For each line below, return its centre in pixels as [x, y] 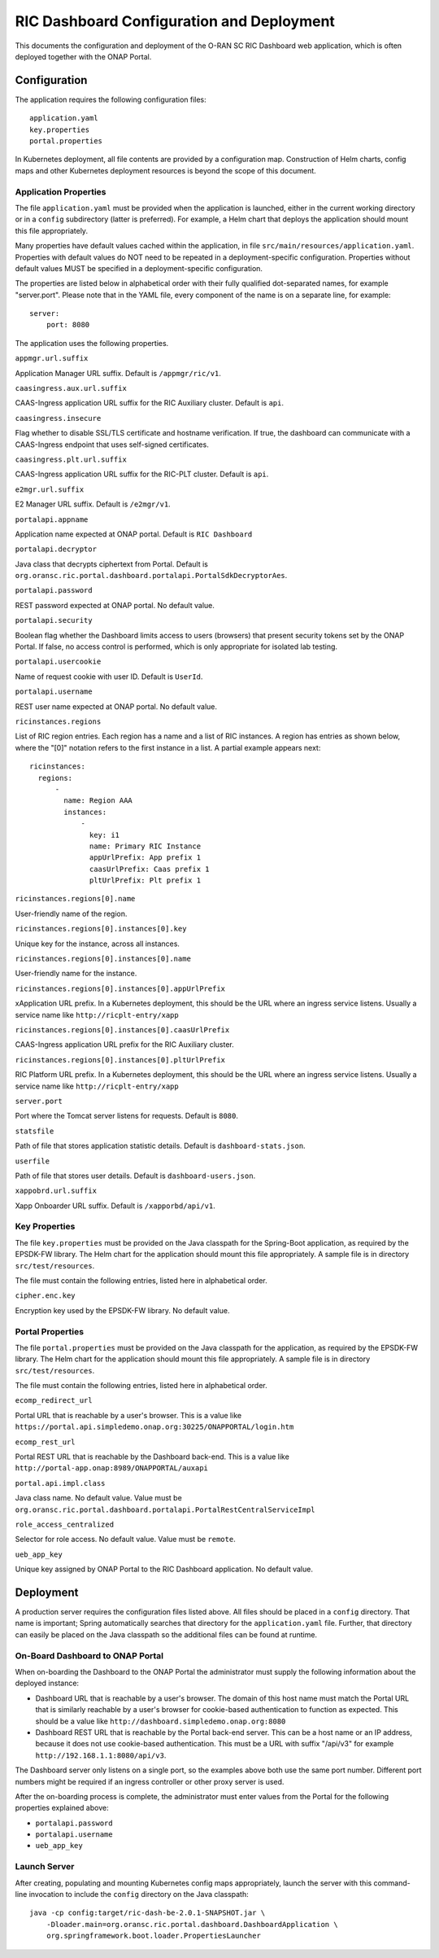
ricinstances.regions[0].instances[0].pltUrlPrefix [120, 1060]
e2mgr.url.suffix [50, 489]
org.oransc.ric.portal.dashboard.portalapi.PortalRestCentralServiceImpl [165, 1509]
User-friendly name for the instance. [76, 974]
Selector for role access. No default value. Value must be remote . [125, 1540]
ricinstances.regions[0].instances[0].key [101, 929]
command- [392, 1883]
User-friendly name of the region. [71, 913]
